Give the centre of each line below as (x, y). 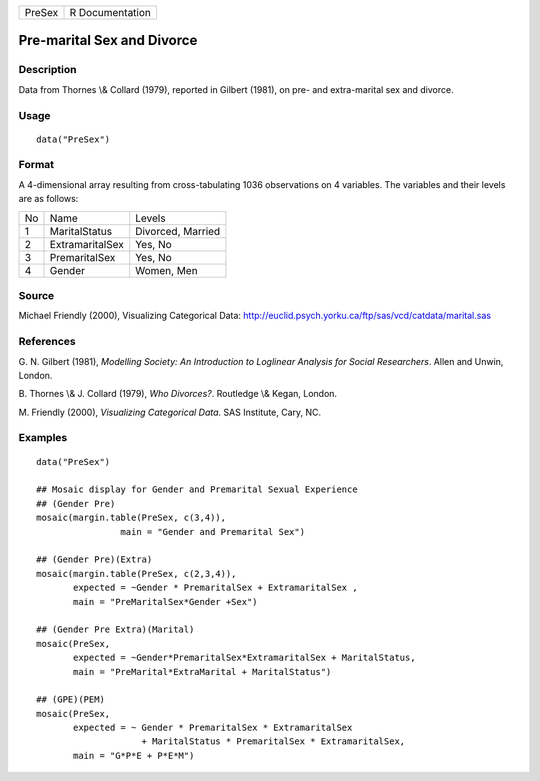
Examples (43, 438)
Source (36, 296)
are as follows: (48, 199)
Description (47, 70)
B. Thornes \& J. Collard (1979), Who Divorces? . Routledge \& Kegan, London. (178, 394)
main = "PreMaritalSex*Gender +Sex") (166, 601)
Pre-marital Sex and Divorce (108, 40)
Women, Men (167, 270)
